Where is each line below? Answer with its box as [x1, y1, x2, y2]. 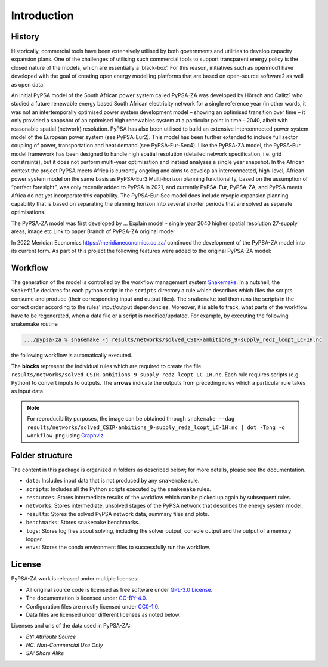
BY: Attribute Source [26, 633, 76, 640]
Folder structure [11, 450, 73, 461]
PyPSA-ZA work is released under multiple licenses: [11, 575, 139, 582]
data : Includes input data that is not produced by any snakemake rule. [26, 477, 200, 484]
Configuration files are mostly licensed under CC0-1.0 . [26, 603, 160, 610]
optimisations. [11, 209, 46, 216]
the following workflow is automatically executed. [11, 351, 132, 359]
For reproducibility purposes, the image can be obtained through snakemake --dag [27, 415, 235, 422]
